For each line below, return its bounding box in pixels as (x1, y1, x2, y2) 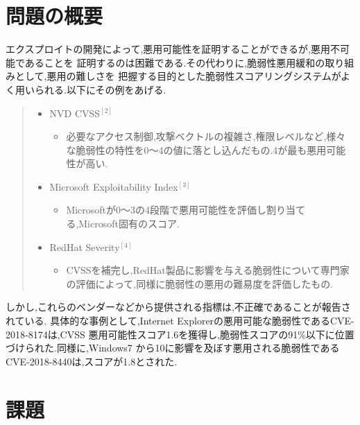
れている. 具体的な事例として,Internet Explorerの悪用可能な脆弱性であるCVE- (6, 313, 354, 328)
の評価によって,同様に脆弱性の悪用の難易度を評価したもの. (66, 276, 334, 290)
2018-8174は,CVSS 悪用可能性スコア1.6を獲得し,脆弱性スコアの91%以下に (6, 327, 335, 341)
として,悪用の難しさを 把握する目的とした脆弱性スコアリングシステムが (15, 69, 341, 83)
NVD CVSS (49, 105, 101, 120)
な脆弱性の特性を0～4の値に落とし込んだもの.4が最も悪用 (66, 142, 327, 157)
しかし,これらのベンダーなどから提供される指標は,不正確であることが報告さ (6, 300, 351, 314)
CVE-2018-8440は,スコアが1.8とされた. (6, 354, 178, 368)
